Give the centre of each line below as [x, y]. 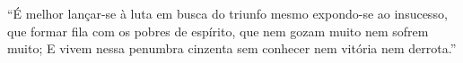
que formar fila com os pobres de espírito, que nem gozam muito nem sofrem [218, 31]
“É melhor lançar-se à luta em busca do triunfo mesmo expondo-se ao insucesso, [227, 13]
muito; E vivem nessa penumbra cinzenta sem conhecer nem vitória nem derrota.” [232, 48]
